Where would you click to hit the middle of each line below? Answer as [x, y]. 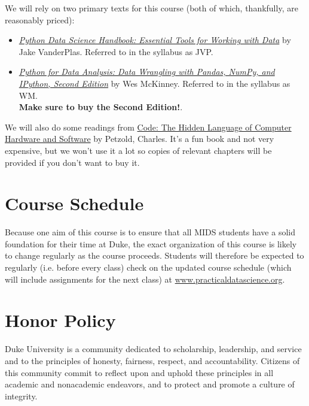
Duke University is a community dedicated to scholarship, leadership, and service [153, 349]
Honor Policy [60, 320]
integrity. [21, 396]
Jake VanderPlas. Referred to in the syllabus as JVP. [116, 51]
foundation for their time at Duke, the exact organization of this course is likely [151, 243]
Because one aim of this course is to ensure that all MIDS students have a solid [150, 232]
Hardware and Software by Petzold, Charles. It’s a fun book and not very [140, 139]
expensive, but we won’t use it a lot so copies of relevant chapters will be [138, 150]
